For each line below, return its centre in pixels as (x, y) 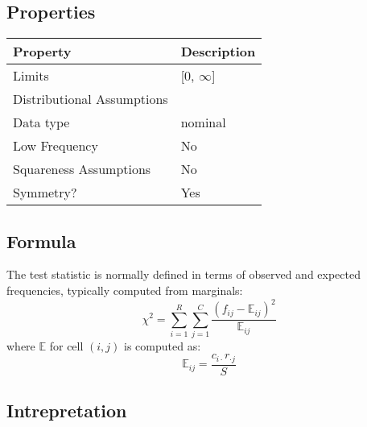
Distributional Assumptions (91, 99)
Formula (41, 240)
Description (218, 52)
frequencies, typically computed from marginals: (125, 290)
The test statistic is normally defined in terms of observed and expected (183, 274)
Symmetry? (45, 193)
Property (42, 52)
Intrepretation (67, 410)
